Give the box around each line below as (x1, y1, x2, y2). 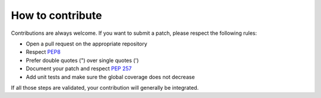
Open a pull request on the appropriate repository (26, 40, 148, 47)
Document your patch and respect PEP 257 (26, 65, 132, 72)
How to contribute (11, 9, 102, 22)
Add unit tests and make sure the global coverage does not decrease (26, 73, 196, 80)
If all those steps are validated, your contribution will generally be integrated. (11, 84, 199, 91)
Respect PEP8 (26, 48, 61, 55)
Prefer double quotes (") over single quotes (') (26, 57, 139, 64)
